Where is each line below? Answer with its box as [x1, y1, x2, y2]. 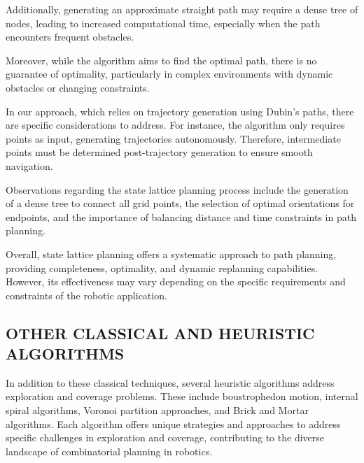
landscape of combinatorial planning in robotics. [6, 443, 213, 458]
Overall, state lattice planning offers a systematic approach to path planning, [6, 246, 337, 261]
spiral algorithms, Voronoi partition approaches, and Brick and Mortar [6, 403, 309, 418]
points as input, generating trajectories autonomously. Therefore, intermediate [6, 131, 341, 145]
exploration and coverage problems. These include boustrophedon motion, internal [6, 389, 358, 404]
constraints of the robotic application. [6, 287, 167, 302]
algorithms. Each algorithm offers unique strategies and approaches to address [6, 416, 341, 431]
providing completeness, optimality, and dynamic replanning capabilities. [6, 260, 318, 275]
